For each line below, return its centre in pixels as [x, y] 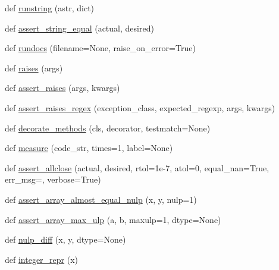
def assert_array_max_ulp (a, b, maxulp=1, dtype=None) [113, 219]
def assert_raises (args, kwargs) [62, 88]
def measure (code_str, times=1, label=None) [89, 148]
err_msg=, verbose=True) [53, 179]
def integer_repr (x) [42, 259]
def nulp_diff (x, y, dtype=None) [65, 239]
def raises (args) [34, 67]
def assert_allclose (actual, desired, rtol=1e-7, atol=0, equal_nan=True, [137, 167]
